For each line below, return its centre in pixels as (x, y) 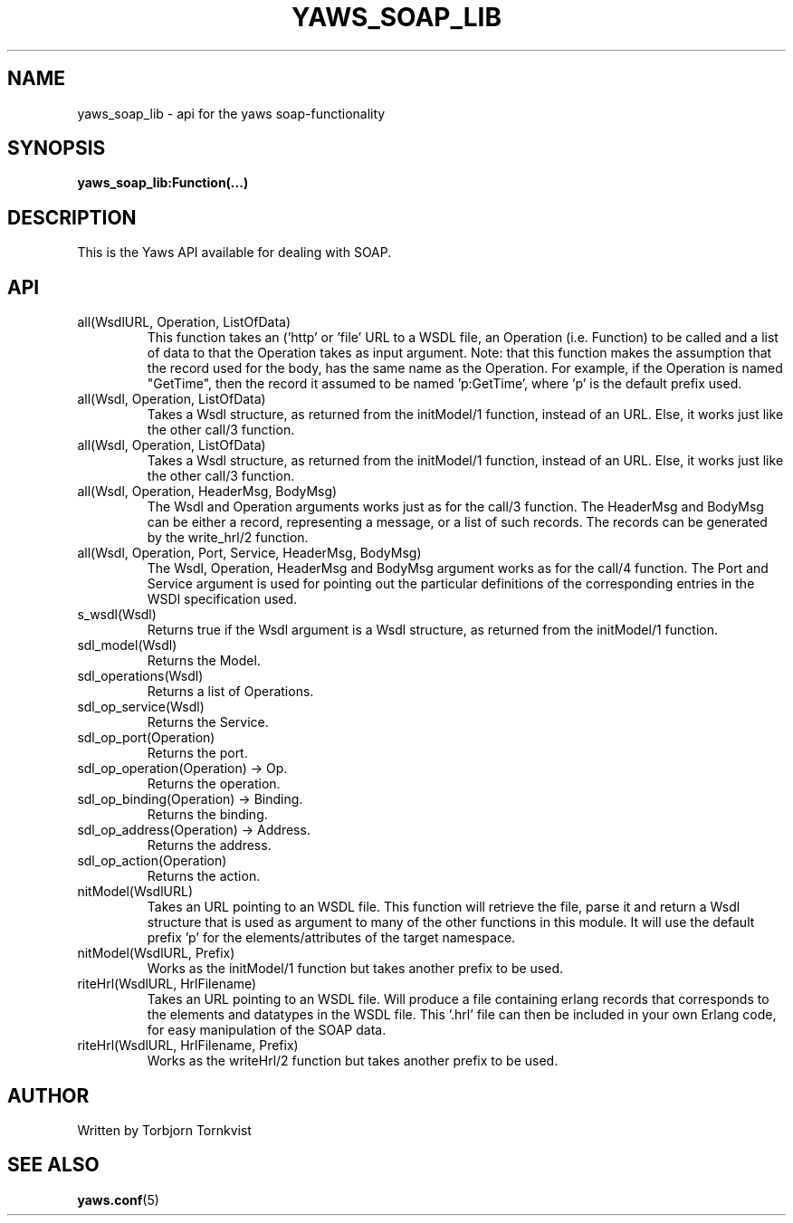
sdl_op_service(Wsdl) (141, 707)
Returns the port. (197, 753)
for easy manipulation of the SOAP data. (267, 1030)
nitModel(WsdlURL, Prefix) (156, 953)
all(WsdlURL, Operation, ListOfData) (184, 322)
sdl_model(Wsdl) (127, 645)
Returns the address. (209, 846)
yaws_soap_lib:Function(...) (163, 183)
